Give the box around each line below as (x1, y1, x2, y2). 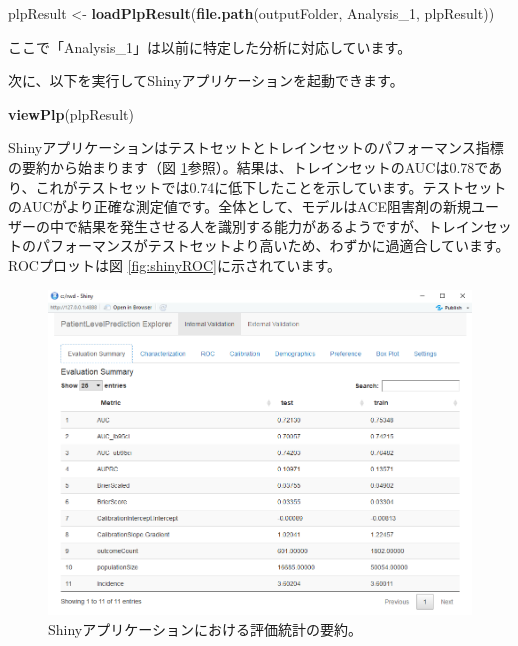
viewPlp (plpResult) (8, 103, 134, 124)
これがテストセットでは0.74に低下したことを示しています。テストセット (35, 176, 507, 197)
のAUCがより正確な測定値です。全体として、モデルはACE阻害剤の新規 (8, 196, 471, 217)
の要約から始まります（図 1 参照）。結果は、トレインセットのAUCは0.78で (8, 156, 489, 177)
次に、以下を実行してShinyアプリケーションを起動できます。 (8, 70, 404, 91)
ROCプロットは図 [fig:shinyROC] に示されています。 (8, 254, 342, 275)
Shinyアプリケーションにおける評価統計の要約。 (48, 618, 362, 639)
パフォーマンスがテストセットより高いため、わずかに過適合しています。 (35, 235, 510, 256)
